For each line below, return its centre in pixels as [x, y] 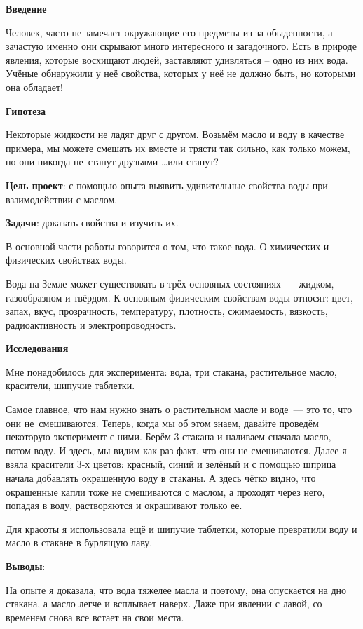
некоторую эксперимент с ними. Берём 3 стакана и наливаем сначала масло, [169, 437]
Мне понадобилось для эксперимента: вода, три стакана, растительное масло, [171, 371]
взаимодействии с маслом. [62, 199]
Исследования [37, 348]
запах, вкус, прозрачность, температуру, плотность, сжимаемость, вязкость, [167, 311]
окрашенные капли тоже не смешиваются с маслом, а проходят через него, [165, 491]
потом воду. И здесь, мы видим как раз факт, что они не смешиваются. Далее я [176, 450]
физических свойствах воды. [66, 260]
